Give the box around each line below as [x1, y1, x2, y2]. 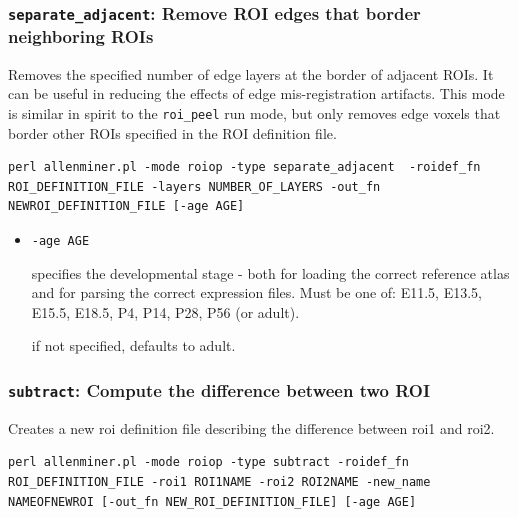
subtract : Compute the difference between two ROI [8, 377, 431, 402]
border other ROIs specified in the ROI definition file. [8, 122, 337, 143]
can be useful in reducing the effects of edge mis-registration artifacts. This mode [8, 83, 505, 104]
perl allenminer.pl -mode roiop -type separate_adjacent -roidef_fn [8, 160, 481, 175]
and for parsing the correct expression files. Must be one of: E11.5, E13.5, [31, 282, 482, 303]
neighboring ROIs [8, 24, 154, 49]
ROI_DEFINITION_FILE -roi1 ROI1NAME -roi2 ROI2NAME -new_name [8, 474, 431, 489]
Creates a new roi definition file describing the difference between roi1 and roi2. [8, 417, 495, 438]
